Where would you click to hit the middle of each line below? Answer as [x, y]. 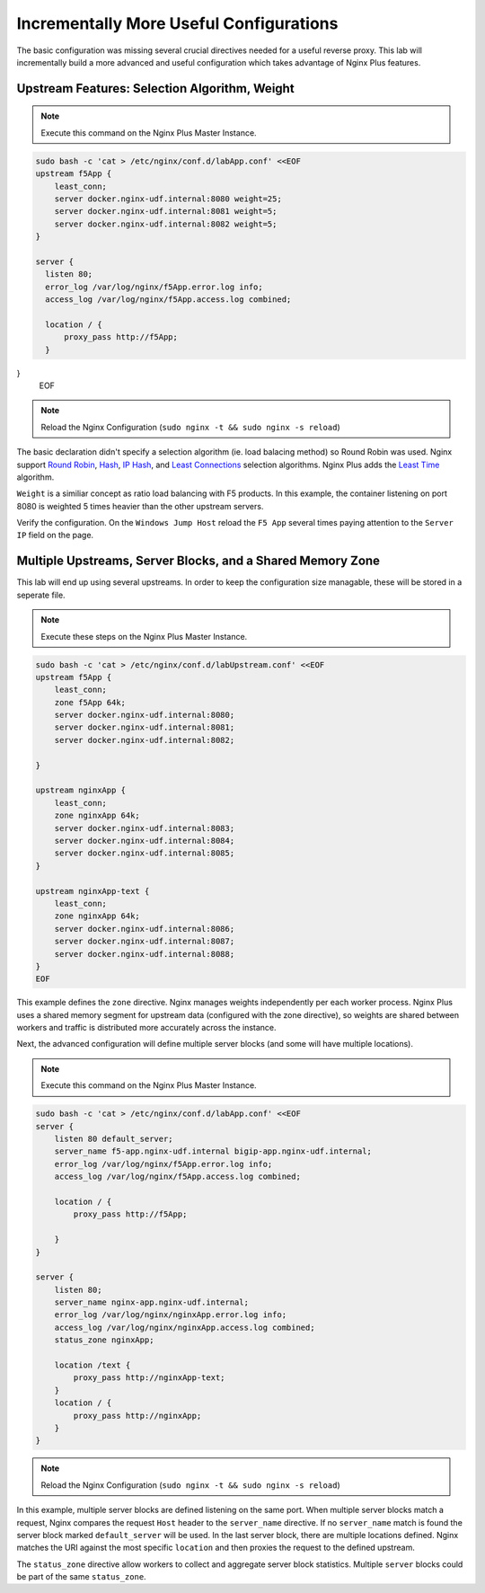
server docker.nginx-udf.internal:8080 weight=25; [168, 199]
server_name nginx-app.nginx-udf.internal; [151, 1302]
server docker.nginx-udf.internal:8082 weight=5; [166, 224]
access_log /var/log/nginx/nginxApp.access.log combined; [185, 1327]
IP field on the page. [55, 535]
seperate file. [41, 595]
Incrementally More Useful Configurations [177, 23]
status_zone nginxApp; [104, 1340]
